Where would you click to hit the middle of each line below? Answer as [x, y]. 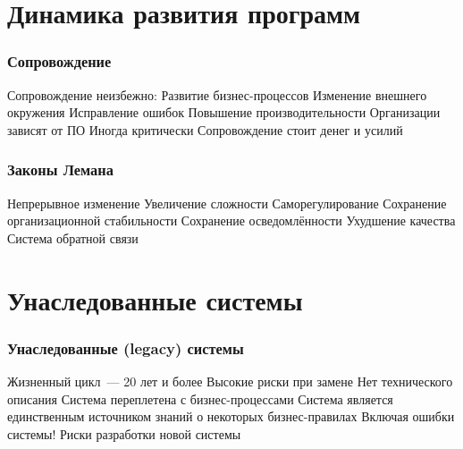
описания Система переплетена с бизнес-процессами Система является [200, 398]
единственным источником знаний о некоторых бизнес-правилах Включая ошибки [231, 416]
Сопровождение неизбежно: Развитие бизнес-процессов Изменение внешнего [217, 94]
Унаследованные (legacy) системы [126, 347]
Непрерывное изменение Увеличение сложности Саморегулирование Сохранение [227, 203]
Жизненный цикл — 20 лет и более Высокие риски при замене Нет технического [230, 381]
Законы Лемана [60, 169]
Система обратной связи [73, 237]
